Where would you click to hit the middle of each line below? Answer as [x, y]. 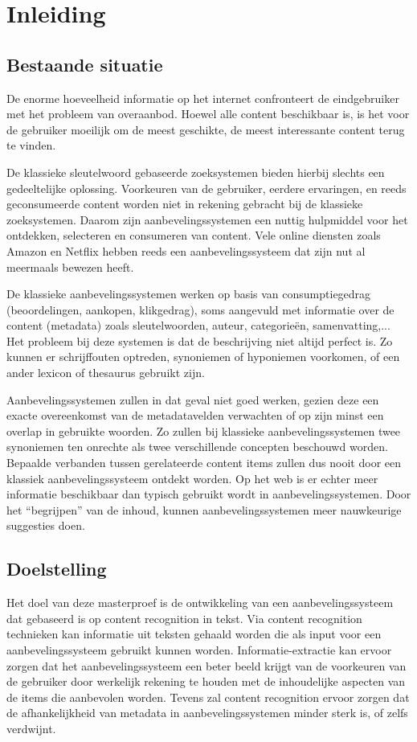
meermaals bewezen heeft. [70, 266]
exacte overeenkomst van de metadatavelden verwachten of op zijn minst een [195, 415]
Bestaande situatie [85, 64]
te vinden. [31, 145]
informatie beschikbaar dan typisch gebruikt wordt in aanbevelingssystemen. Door [209, 494]
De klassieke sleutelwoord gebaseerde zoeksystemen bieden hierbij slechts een [196, 172]
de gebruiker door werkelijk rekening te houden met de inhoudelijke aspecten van [206, 681]
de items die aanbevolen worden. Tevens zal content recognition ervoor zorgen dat [208, 697]
